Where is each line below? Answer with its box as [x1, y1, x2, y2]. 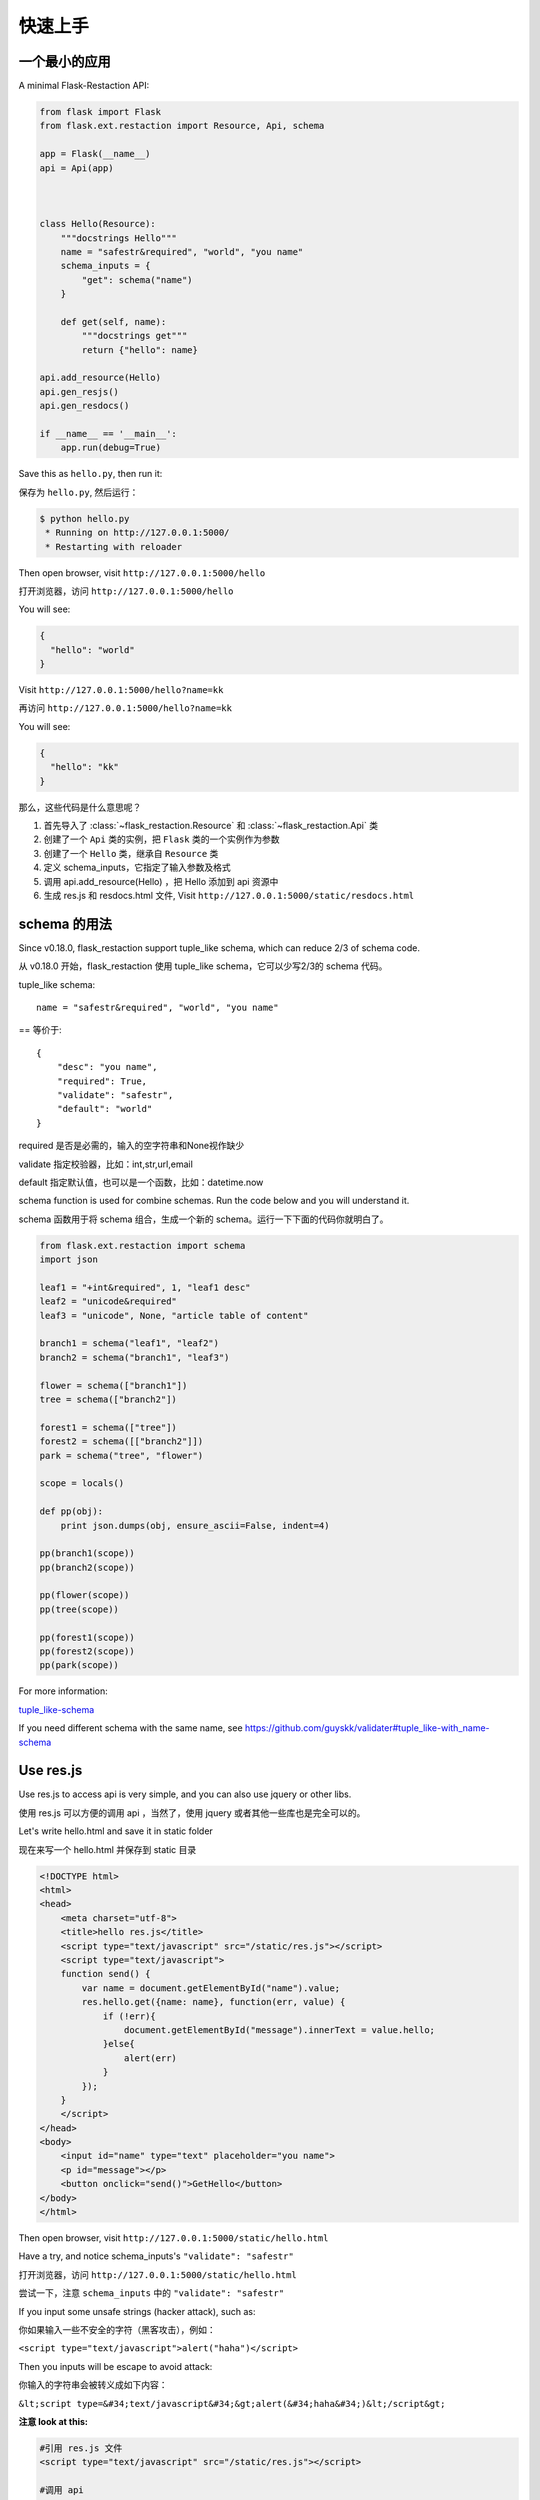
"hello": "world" [50, 644, 135, 655]
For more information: [18, 1685, 109, 1697]
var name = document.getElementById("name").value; [81, 1982, 341, 1994]
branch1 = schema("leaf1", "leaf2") [39, 1338, 220, 1349]
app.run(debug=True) [60, 442, 162, 454]
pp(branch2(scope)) [39, 1561, 135, 1573]
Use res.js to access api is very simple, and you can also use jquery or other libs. [18, 1788, 352, 1800]
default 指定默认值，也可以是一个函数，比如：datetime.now [18, 1176, 264, 1188]
